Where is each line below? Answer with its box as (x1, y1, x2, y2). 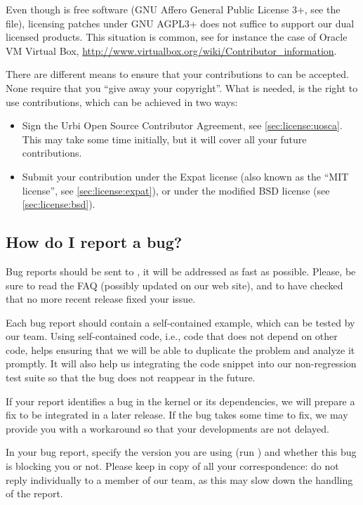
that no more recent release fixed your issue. (6, 291, 196, 306)
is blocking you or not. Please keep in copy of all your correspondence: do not (6, 459, 339, 473)
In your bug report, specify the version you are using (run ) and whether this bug (6, 445, 357, 459)
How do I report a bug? (6, 231, 183, 253)
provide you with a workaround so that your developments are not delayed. (6, 421, 329, 435)
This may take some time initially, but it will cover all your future (22, 131, 307, 146)
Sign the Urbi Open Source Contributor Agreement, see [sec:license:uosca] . (22, 118, 343, 133)
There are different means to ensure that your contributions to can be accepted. (6, 67, 349, 81)
